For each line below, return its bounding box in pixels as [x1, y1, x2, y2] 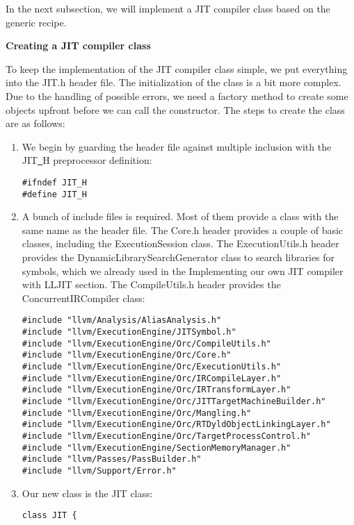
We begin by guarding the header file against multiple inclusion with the [22, 139, 332, 153]
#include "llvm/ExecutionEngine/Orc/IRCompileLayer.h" [22, 373, 282, 383]
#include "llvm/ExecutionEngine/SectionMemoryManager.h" [22, 442, 291, 453]
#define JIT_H [22, 189, 87, 199]
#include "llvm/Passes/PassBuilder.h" [22, 454, 202, 465]
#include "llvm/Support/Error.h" [22, 465, 177, 476]
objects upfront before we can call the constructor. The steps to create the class [6, 102, 345, 117]
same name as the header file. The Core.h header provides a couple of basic [22, 222, 344, 237]
